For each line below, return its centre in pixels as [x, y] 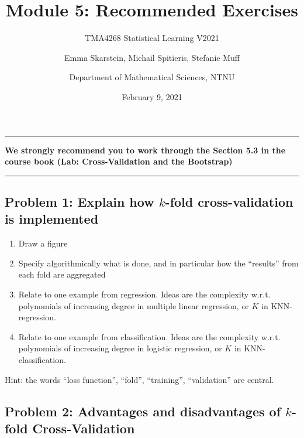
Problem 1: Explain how [80, 202]
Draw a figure [43, 243]
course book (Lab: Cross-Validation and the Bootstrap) [119, 161]
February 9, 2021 [152, 96]
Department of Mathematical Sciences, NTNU [152, 77]
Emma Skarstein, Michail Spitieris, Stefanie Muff [152, 57]
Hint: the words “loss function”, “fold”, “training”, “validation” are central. [139, 379]
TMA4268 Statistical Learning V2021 [152, 38]
